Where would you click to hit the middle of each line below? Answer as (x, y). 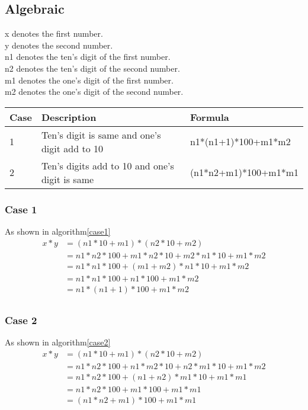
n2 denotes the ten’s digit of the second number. (92, 68)
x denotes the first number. (54, 33)
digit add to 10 (72, 148)
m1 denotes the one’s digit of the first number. (89, 80)
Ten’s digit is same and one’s (101, 134)
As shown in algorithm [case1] (58, 231)
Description (69, 117)
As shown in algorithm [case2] (58, 342)
